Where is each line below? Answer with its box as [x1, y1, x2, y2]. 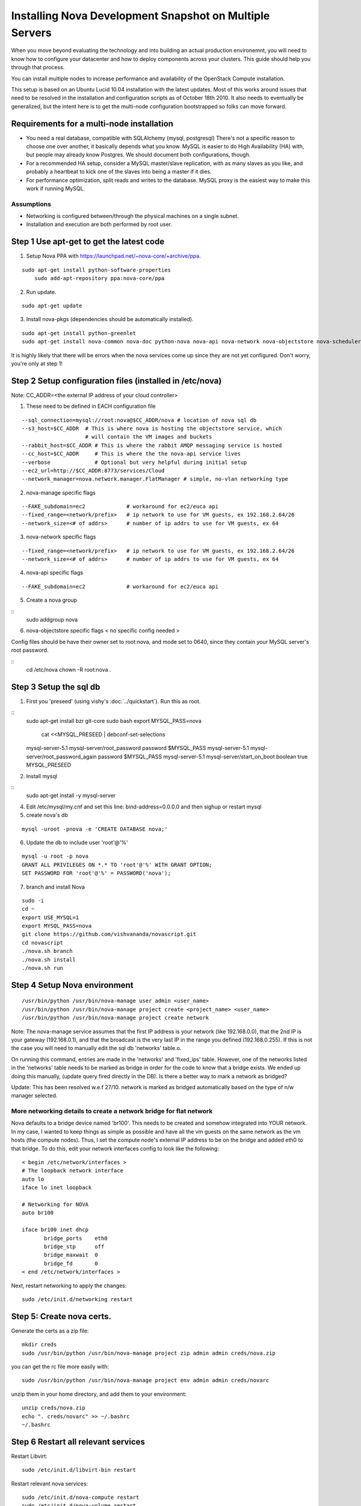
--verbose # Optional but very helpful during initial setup [22, 458, 247, 466]
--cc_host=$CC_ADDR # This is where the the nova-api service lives [22, 451, 241, 457]
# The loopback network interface [22, 1167, 123, 1174]
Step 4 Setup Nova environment [11, 980, 134, 990]
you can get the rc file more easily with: [11, 1363, 110, 1370]
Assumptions [11, 199, 51, 208]
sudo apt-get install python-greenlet [22, 330, 137, 337]
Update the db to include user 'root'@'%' [26, 839, 129, 846]
